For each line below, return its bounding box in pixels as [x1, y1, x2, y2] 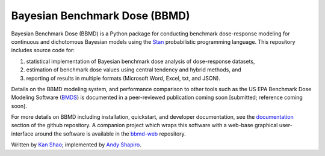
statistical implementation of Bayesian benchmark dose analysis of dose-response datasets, [26, 58, 255, 65]
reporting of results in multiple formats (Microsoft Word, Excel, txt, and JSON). [26, 74, 221, 82]
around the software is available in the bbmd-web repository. [34, 130, 186, 137]
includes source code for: [11, 47, 75, 54]
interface [11, 130, 34, 137]
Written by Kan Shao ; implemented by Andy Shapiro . [11, 141, 141, 148]
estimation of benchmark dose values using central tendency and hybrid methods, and [26, 66, 242, 73]
